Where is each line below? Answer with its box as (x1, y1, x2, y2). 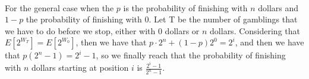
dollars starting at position (31, 61, 129, 74)
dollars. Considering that (210, 24, 300, 37)
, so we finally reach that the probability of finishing (96, 49, 286, 61)
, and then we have (235, 36, 304, 48)
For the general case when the (5, 1, 114, 14)
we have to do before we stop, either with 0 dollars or (5, 24, 200, 37)
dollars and (258, 1, 299, 14)
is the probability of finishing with (123, 1, 248, 14)
